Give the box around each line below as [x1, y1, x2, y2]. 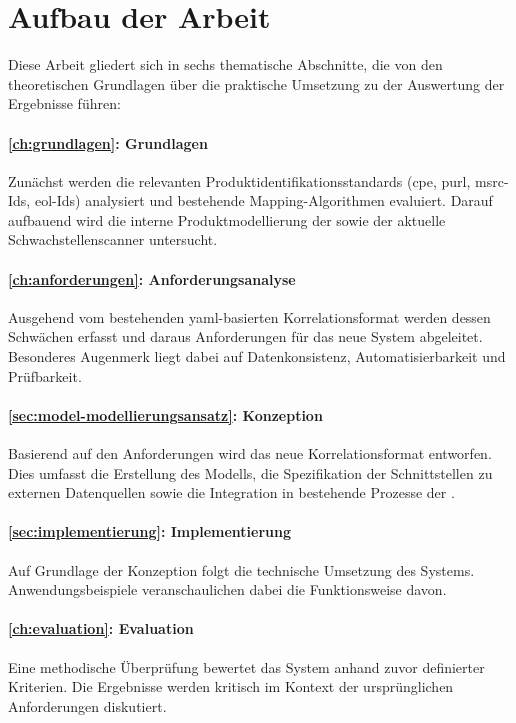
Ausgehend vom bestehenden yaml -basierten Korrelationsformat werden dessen [8, 306, 491, 327]
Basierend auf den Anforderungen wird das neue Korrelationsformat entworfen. [8, 443, 492, 464]
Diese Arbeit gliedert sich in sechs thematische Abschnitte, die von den [8, 54, 443, 75]
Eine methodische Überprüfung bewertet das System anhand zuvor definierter [8, 656, 485, 677]
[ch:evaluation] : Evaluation [8, 618, 194, 639]
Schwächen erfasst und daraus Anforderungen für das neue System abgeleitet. [8, 326, 483, 347]
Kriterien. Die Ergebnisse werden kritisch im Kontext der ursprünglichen [8, 676, 454, 697]
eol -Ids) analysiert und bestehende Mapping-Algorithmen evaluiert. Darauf [34, 190, 493, 211]
